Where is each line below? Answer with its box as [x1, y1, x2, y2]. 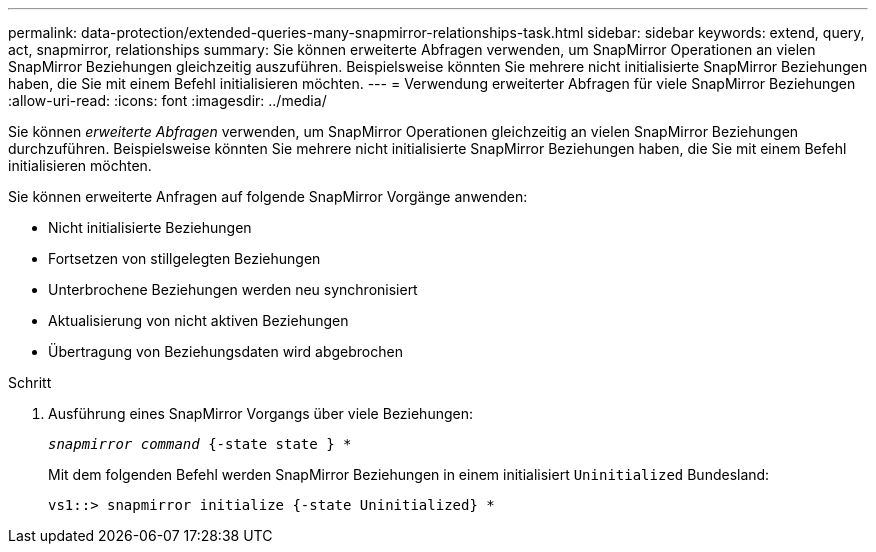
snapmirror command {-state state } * [48, 436, 352, 452]
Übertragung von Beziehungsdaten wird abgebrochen [48, 343, 403, 360]
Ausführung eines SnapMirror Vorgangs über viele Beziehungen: [48, 405, 474, 422]
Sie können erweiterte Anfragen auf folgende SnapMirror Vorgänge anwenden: [8, 188, 528, 205]
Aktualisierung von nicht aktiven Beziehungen [48, 312, 349, 329]
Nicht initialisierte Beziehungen [48, 219, 252, 236]
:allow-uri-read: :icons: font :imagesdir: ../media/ [8, 92, 327, 109]
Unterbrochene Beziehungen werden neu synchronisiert [48, 281, 418, 298]
